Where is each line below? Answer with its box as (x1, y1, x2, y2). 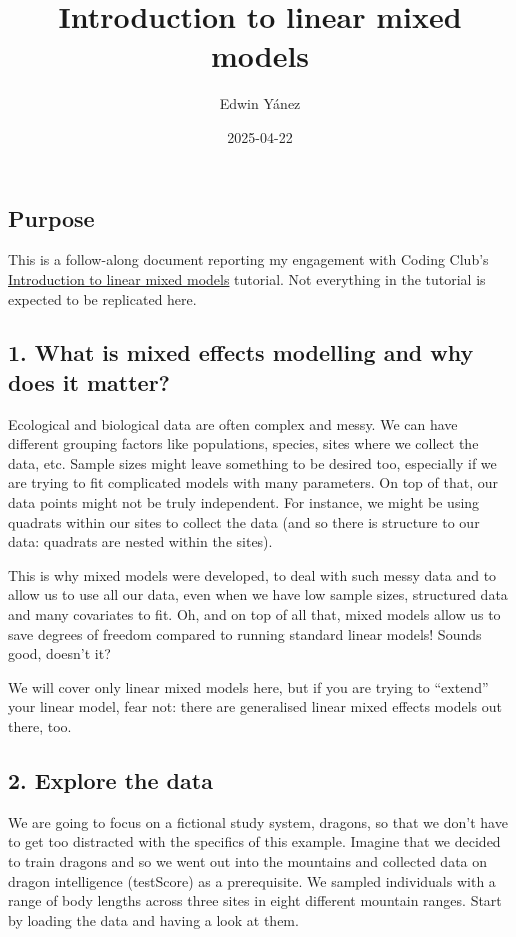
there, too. (8, 716, 72, 736)
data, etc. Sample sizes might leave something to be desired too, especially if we (8, 452, 497, 473)
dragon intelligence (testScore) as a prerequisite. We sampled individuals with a (8, 870, 496, 891)
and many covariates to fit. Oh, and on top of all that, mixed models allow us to (8, 604, 501, 625)
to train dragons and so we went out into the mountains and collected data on (8, 850, 488, 871)
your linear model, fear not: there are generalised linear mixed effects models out (8, 696, 502, 717)
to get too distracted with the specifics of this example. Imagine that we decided (8, 831, 501, 852)
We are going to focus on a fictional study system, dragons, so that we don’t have (8, 811, 508, 832)
